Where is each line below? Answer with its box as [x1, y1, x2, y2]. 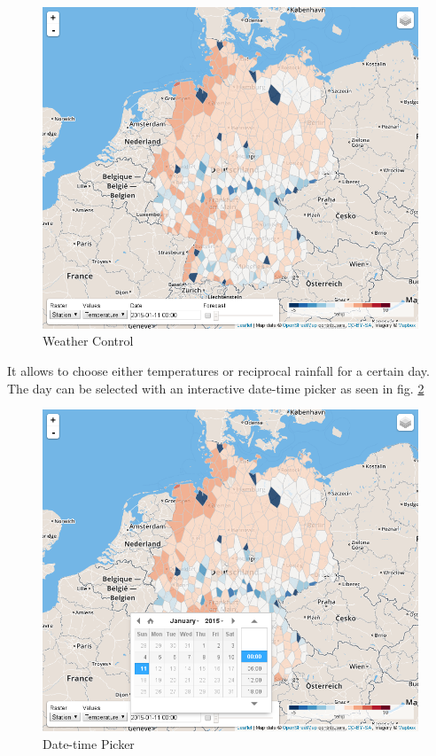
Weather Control [43, 331, 134, 350]
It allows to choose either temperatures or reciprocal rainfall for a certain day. [7, 362, 430, 380]
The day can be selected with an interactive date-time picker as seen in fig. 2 [7, 378, 424, 397]
